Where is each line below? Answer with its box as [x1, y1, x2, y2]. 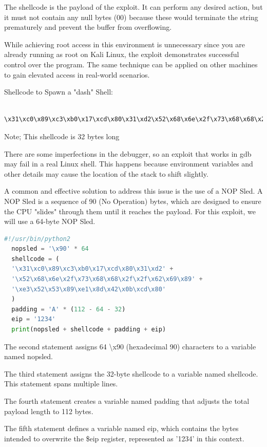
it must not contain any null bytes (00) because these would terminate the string [4, 11, 258, 22]
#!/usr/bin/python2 [4, 235, 70, 243]
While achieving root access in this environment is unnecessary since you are [4, 39, 245, 49]
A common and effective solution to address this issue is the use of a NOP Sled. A [4, 185, 263, 196]
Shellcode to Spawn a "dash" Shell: [4, 86, 113, 97]
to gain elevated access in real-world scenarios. [4, 69, 150, 80]
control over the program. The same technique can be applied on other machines [4, 59, 258, 69]
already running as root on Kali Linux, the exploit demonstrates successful [4, 49, 239, 60]
